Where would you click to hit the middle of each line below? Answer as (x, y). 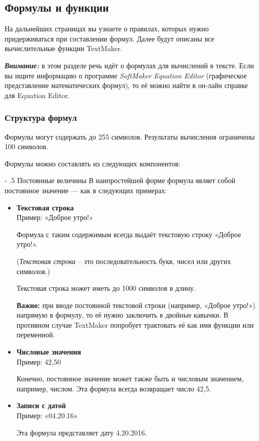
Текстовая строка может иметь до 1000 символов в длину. (106, 288)
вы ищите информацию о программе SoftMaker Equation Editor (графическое (126, 75)
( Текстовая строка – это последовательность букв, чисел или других (124, 261)
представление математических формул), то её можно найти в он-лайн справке (126, 85)
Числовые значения (49, 352)
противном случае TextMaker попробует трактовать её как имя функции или (135, 324)
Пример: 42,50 (39, 361)
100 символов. (27, 146)
